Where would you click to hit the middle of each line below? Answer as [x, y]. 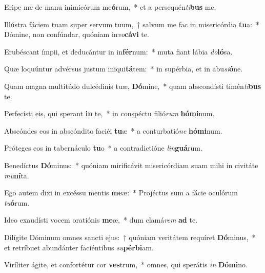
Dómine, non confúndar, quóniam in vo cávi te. [77, 34]
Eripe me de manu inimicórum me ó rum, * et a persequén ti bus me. [110, 7]
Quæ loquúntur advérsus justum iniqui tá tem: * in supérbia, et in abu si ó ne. [124, 69]
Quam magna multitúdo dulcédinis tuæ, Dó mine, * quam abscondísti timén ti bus [133, 86]
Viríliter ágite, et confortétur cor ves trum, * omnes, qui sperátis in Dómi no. [126, 265]
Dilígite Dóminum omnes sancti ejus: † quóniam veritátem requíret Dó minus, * [130, 237]
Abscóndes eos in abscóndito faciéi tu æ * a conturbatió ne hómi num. [113, 130]
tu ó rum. [17, 202]
